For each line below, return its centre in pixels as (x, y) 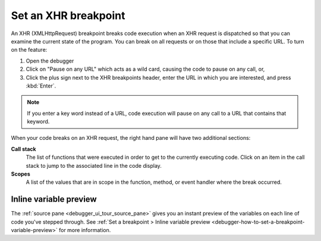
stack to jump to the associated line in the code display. (94, 165)
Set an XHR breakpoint (68, 15)
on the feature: (29, 50)
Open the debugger (50, 61)
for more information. (85, 230)
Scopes (21, 174)
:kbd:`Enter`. (41, 86)
